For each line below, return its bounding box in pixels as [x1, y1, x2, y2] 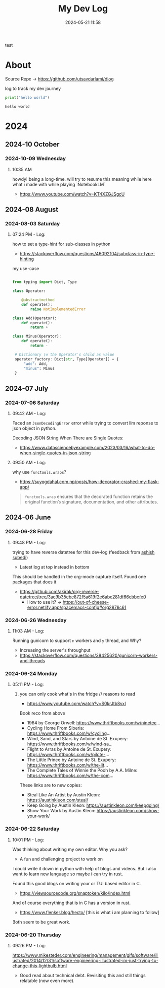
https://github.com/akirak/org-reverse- [19, 588, 99, 594]
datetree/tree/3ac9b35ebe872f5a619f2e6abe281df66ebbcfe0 [19, 594, 146, 600]
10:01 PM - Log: [12, 837, 44, 843]
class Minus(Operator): [12, 334, 62, 339]
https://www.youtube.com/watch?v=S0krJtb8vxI [27, 701, 126, 706]
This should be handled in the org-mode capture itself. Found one [12, 573, 146, 579]
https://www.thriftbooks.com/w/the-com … [27, 773, 114, 778]
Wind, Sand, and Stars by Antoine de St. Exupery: [27, 736, 128, 742]
